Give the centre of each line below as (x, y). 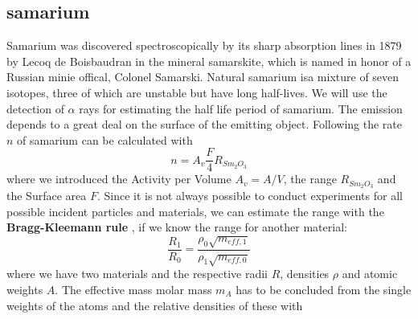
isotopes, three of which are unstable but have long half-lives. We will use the (197, 92)
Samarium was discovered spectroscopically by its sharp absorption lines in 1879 (204, 45)
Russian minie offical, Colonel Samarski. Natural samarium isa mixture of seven (203, 77)
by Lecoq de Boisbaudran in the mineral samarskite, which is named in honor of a (209, 61)
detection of (35, 108)
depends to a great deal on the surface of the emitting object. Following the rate (205, 124)
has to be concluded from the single (324, 289)
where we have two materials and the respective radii (137, 274)
